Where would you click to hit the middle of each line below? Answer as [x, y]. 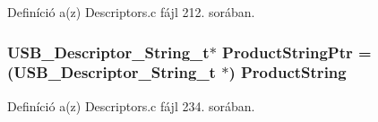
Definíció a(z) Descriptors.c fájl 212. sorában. [131, 12]
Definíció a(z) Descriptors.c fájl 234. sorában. [131, 105]
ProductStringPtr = [297, 52]
